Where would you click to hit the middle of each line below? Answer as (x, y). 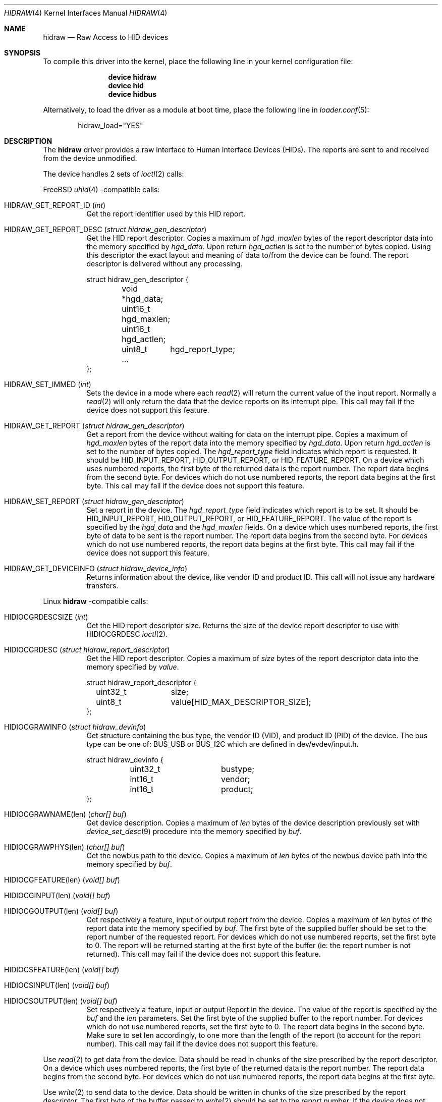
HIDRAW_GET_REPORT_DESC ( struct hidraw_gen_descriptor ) (105, 229)
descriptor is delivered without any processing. (164, 264)
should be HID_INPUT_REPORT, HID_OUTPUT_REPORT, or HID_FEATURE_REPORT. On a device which (255, 460)
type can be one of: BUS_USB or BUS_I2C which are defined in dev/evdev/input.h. (223, 744)
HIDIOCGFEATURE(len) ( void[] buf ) (62, 880)
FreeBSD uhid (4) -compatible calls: (101, 189)
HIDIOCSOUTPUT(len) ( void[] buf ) (61, 1001)
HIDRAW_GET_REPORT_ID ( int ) (55, 205)
